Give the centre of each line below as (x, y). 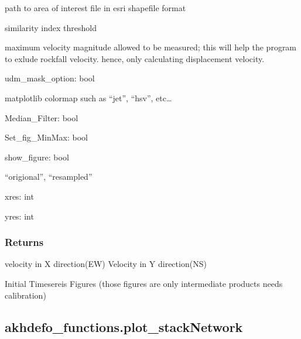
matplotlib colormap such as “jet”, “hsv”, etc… (88, 97)
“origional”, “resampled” (49, 177)
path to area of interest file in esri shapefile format (95, 8)
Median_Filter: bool (42, 117)
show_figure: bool (37, 157)
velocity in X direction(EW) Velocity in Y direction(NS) (106, 264)
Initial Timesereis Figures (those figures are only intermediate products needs (144, 283)
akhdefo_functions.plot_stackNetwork (124, 326)
